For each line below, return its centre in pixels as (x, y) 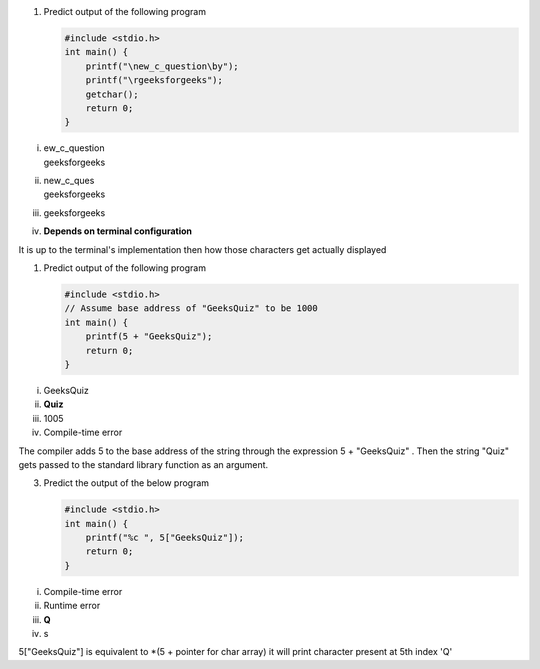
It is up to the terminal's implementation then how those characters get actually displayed (202, 249)
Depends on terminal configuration (118, 231)
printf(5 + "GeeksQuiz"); (149, 336)
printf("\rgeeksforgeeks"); (154, 80)
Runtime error (72, 606)
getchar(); (112, 94)
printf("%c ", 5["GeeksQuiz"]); (165, 538)
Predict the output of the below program (126, 483)
